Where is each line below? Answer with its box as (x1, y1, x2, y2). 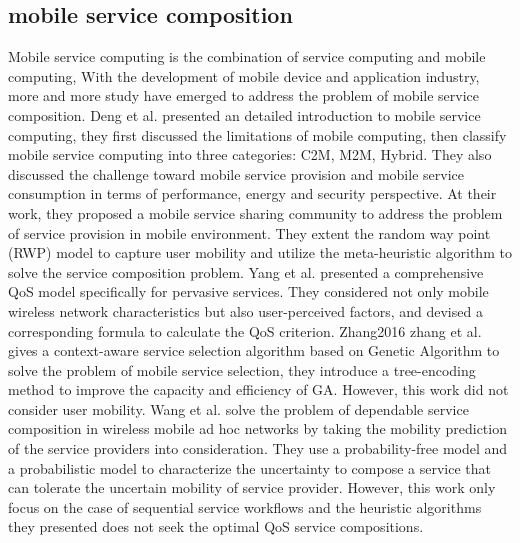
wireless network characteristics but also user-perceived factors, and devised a (8, 300, 483, 321)
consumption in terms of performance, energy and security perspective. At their (8, 183, 497, 204)
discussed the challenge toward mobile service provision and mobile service (8, 163, 464, 184)
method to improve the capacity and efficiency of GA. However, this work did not (8, 379, 509, 400)
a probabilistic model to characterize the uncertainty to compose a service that (8, 457, 491, 478)
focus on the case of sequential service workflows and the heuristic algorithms (8, 496, 482, 517)
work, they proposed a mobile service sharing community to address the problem (8, 202, 503, 223)
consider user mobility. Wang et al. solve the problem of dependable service (8, 398, 469, 419)
